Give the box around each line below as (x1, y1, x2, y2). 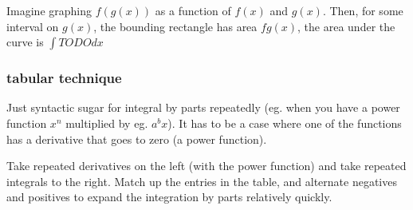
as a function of (155, 2, 231, 18)
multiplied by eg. (65, 115, 148, 131)
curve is (6, 34, 44, 50)
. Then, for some (322, 2, 403, 18)
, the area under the (297, 18, 395, 34)
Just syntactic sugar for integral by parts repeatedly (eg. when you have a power (6, 99, 400, 116)
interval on (6, 18, 59, 34)
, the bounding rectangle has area (93, 18, 258, 34)
